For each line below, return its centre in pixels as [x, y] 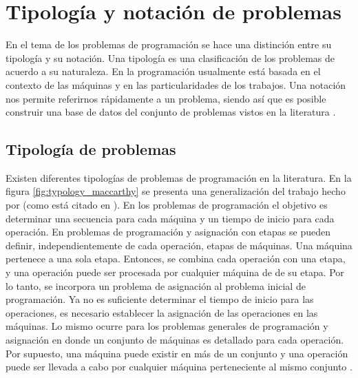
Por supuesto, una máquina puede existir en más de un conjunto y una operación [177, 353]
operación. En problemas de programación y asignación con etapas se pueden [168, 232]
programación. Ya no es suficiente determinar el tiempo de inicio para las [160, 299]
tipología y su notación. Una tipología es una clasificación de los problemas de [170, 57]
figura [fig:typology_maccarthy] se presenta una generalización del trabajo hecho [176, 191]
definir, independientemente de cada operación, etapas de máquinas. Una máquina [179, 245]
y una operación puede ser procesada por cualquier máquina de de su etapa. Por [175, 272]
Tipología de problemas [91, 149]
